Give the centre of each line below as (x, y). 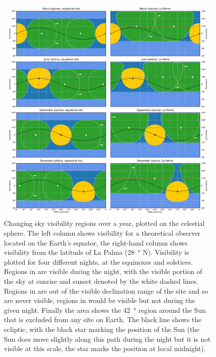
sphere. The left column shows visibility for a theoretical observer (102, 233)
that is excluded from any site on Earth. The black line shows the (103, 319)
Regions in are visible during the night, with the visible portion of (103, 271)
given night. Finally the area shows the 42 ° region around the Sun (105, 310)
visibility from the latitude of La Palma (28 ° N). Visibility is (96, 252)
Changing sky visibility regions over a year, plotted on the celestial (104, 223)
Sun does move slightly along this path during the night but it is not (107, 339)
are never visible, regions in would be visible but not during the (100, 300)
